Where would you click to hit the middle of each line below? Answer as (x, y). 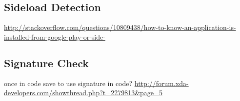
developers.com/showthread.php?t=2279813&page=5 (83, 93)
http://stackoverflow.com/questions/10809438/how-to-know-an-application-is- (120, 27)
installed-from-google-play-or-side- (55, 36)
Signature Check (46, 63)
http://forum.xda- (161, 83)
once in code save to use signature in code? (68, 83)
